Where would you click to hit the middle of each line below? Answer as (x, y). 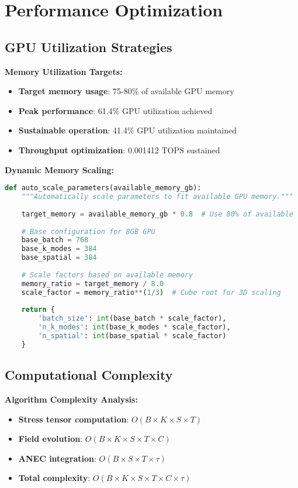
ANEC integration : (57, 458)
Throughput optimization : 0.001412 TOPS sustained (119, 150)
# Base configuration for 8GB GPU (88, 231)
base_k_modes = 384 (59, 249)
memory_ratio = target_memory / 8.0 (93, 283)
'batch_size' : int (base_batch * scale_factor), (132, 319)
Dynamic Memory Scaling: (59, 169)
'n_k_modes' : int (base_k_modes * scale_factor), (134, 327)
